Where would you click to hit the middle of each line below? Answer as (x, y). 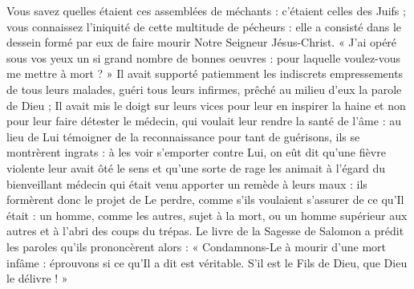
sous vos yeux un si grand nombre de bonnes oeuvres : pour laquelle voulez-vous (204, 57)
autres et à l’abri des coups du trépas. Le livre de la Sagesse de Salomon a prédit (205, 231)
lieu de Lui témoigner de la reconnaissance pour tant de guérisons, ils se (183, 136)
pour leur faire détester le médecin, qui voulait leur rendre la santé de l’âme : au (204, 121)
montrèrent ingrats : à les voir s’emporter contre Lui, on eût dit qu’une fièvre (196, 152)
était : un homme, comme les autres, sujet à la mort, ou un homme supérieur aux (207, 215)
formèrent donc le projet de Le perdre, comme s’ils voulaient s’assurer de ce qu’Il (205, 199)
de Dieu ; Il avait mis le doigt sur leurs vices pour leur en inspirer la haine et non (206, 105)
